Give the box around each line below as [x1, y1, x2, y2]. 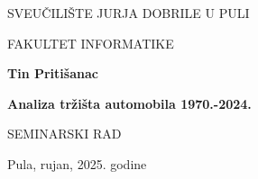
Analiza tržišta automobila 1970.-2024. [7, 94, 252, 112]
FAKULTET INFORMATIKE [7, 33, 174, 52]
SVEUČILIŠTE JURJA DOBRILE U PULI [7, 4, 250, 22]
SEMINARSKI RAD [7, 124, 122, 143]
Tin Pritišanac [7, 64, 98, 83]
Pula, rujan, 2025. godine [7, 154, 147, 173]
